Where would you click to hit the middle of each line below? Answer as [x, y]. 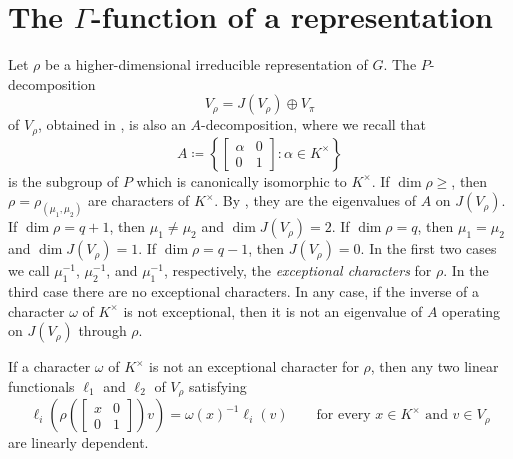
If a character [49, 366]
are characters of [139, 200]
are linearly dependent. [78, 442]
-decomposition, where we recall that [314, 124]
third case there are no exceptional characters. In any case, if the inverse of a [244, 291]
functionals [41, 385]
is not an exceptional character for [254, 366]
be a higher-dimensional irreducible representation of [206, 64]
